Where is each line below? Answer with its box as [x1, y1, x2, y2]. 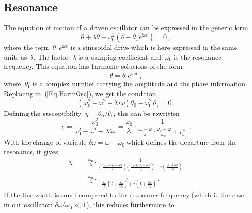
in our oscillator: [4, 199, 53, 210]
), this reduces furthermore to [86, 199, 174, 210]
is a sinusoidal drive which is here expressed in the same [70, 42, 237, 52]
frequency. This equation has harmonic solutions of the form [4, 61, 183, 71]
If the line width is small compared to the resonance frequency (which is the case [4, 190, 244, 200]
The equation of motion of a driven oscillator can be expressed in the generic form [4, 22, 248, 33]
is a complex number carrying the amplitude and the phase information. [32, 79, 247, 89]
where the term [4, 42, 49, 52]
